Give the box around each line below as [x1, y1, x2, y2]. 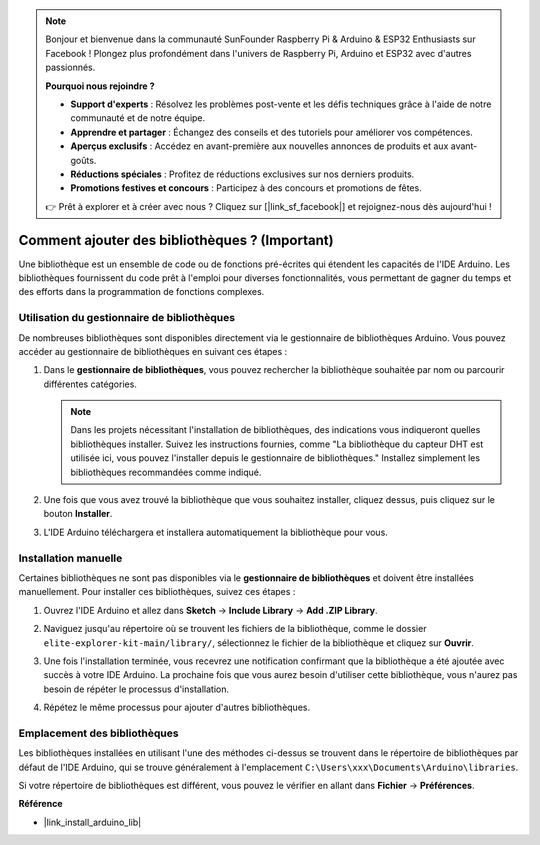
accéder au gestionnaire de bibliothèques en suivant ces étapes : [18, 345, 288, 357]
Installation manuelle [18, 551, 123, 565]
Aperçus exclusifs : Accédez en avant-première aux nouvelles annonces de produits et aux [70, 140, 449, 152]
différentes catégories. [43, 378, 137, 390]
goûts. [70, 154, 97, 166]
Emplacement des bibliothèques [18, 726, 179, 740]
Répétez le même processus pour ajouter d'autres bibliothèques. [43, 701, 310, 714]
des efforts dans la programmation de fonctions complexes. [18, 286, 265, 298]
